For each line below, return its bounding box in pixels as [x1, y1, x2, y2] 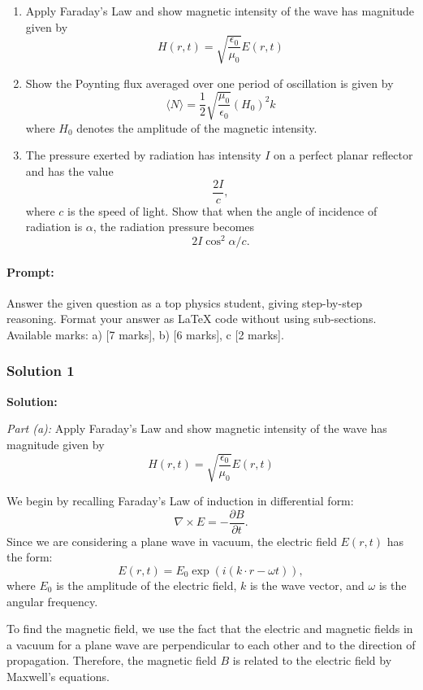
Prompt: [6, 263, 54, 280]
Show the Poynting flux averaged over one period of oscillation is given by [25, 74, 394, 91]
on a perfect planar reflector [274, 146, 413, 164]
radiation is [25, 218, 83, 235]
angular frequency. [6, 592, 98, 609]
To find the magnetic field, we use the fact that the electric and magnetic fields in [6, 620, 413, 637]
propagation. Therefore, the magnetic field [6, 652, 217, 669]
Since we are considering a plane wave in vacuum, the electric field [6, 532, 337, 549]
